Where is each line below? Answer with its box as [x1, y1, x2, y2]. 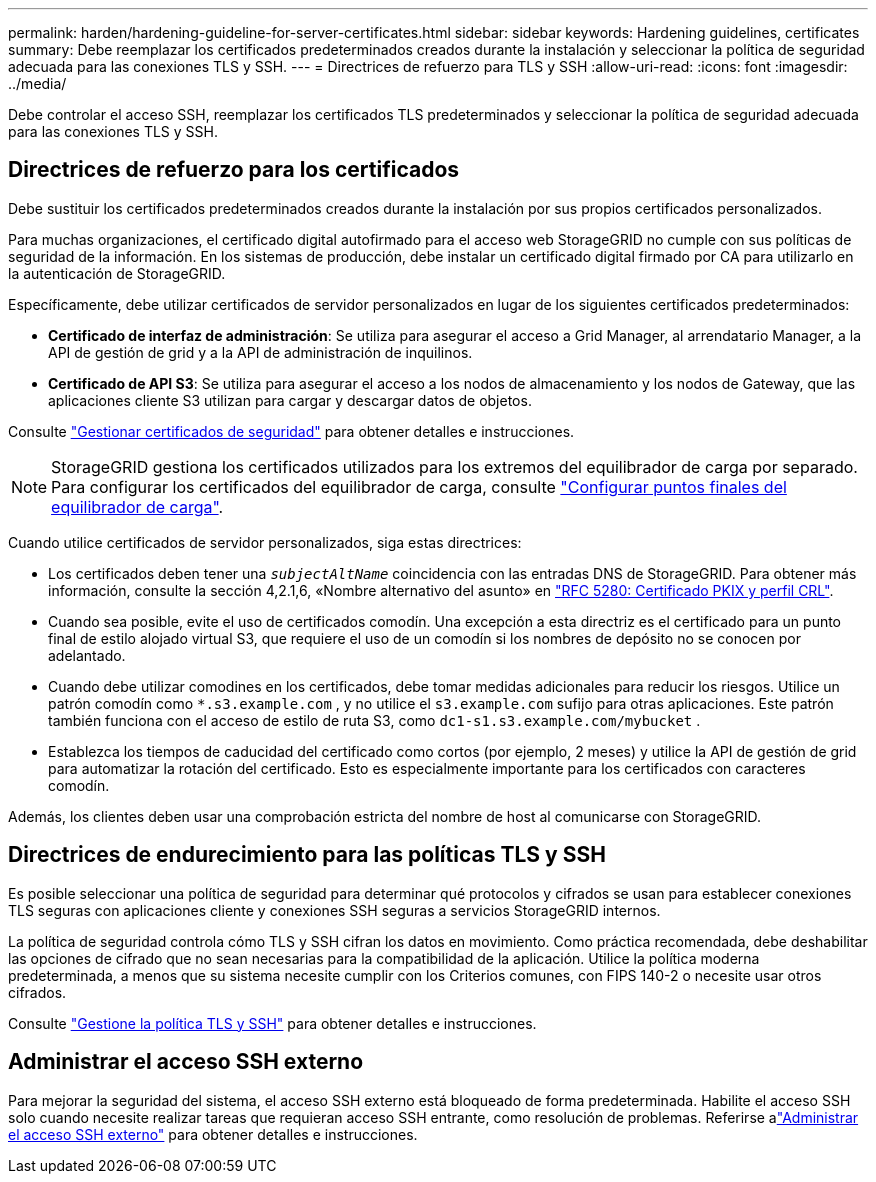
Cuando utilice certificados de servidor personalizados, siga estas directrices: [8, 533, 522, 551]
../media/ [8, 75, 67, 92]
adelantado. [48, 646, 126, 664]
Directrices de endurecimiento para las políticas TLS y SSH [8, 842, 606, 868]
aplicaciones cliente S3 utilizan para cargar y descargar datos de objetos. [48, 391, 532, 409]
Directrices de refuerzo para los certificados [8, 157, 460, 183]
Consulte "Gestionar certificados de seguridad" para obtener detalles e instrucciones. [8, 422, 575, 440]
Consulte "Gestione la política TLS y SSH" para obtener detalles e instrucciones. [8, 1014, 537, 1032]
